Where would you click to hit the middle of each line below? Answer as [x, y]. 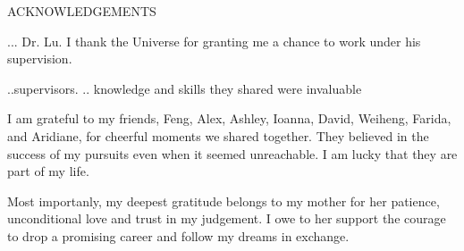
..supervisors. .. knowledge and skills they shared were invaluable [185, 88]
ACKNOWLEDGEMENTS [82, 11]
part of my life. [48, 171]
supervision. [40, 59]
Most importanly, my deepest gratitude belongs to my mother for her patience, [224, 201]
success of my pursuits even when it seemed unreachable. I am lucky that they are [232, 153]
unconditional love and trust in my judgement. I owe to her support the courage [227, 218]
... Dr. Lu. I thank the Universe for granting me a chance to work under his [214, 41]
